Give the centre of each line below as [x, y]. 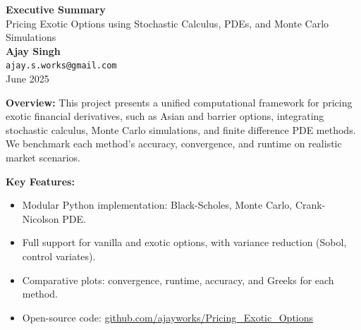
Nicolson [41, 218]
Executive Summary [56, 9]
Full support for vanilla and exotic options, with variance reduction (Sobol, [184, 242]
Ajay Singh [33, 50]
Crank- [310, 205]
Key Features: [40, 181]
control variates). [59, 256]
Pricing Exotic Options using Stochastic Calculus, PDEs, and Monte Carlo [167, 23]
